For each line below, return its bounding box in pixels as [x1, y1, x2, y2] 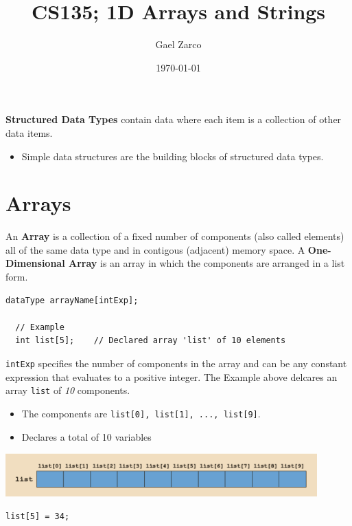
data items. [5, 125, 53, 140]
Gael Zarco [155, 37, 202, 52]
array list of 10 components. [5, 383, 130, 397]
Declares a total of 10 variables [21, 429, 152, 443]
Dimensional [5, 256, 65, 270]
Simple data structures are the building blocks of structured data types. [21, 149, 324, 163]
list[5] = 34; [5, 512, 70, 522]
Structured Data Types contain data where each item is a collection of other [5, 112, 342, 127]
